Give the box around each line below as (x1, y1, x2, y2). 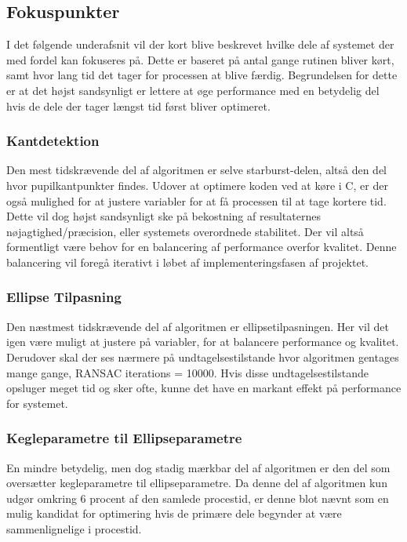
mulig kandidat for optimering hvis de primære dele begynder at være (6, 505, 342, 522)
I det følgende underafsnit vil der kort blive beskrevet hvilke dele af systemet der (6, 36, 394, 53)
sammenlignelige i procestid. (6, 520, 142, 537)
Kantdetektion (6, 131, 100, 151)
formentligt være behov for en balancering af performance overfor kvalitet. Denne (6, 238, 397, 255)
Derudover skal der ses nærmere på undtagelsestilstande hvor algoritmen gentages (6, 348, 399, 365)
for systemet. (6, 395, 68, 411)
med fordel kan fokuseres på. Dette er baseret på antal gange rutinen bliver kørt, (6, 51, 394, 67)
